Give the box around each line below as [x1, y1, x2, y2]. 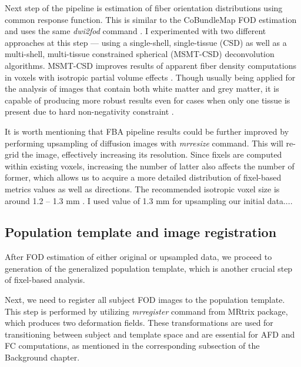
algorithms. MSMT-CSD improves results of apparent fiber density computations [5, 59, 296, 71]
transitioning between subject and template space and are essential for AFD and [5, 328, 295, 340]
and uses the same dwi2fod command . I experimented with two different [5, 25, 266, 37]
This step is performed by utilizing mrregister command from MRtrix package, [5, 305, 288, 317]
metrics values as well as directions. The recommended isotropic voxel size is [5, 182, 280, 195]
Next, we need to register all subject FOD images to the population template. [5, 293, 285, 306]
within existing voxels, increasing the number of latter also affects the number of [5, 159, 295, 172]
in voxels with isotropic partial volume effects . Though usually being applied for [5, 71, 296, 83]
